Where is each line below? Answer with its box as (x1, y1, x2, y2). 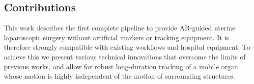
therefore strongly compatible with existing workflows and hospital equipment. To (4, 42, 250, 52)
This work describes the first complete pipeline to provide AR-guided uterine (4, 23, 235, 33)
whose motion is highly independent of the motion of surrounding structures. (4, 71, 235, 81)
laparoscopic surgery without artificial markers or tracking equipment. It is (4, 32, 229, 42)
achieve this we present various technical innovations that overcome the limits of (4, 51, 246, 61)
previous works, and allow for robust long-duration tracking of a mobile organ (4, 61, 238, 71)
